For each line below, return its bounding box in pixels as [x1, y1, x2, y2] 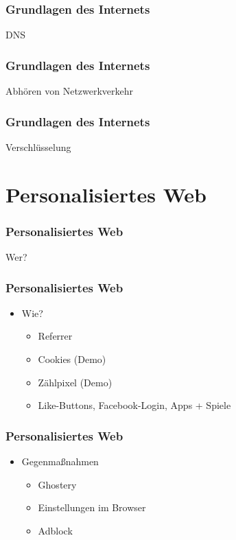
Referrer [38, 329, 73, 343]
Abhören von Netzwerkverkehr [5, 84, 134, 98]
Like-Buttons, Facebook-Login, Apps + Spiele [38, 398, 231, 412]
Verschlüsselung [5, 139, 71, 154]
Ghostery [38, 477, 77, 491]
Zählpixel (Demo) [38, 375, 113, 389]
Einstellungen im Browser [38, 500, 146, 515]
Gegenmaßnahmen [21, 454, 99, 469]
